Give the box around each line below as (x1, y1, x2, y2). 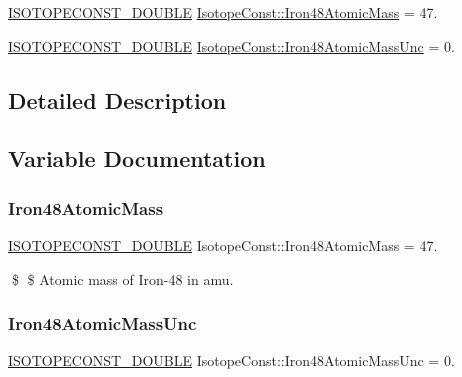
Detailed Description (8, 84, 227, 115)
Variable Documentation (8, 143, 266, 174)
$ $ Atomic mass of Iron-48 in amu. (11, 268, 234, 289)
